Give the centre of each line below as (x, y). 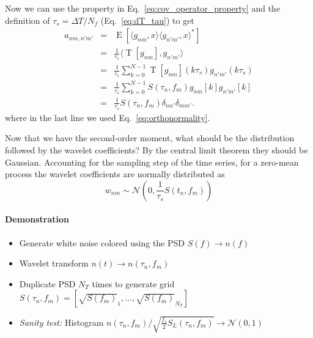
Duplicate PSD (47, 283)
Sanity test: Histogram (61, 322)
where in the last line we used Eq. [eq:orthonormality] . (108, 117)
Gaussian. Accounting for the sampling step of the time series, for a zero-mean (152, 162)
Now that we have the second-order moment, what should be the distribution (150, 138)
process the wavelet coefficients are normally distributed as (115, 174)
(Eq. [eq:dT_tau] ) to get (147, 20)
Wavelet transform (54, 263)
